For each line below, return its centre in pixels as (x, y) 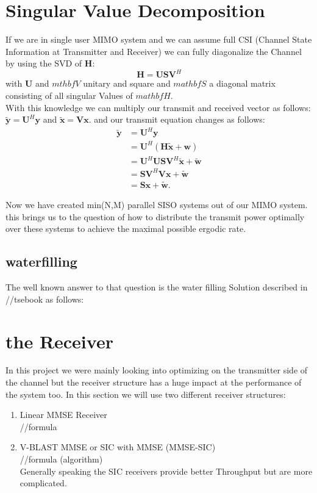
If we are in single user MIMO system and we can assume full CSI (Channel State (159, 39)
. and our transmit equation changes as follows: (177, 119)
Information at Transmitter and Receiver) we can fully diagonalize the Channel (154, 51)
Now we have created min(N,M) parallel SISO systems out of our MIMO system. (157, 205)
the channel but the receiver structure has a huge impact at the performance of (154, 382)
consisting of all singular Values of (69, 95)
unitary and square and (127, 83)
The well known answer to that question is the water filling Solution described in (157, 287)
